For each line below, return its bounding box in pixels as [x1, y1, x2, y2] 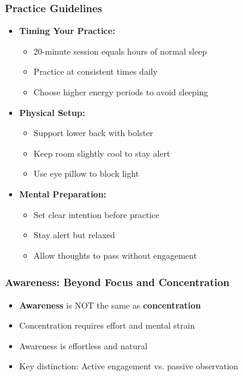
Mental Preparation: [19, 187, 107, 200]
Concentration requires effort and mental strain [19, 319, 195, 332]
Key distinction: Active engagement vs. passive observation [19, 360, 239, 372]
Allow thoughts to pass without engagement [33, 248, 197, 261]
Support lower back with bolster [33, 126, 153, 139]
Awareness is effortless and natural [19, 339, 148, 352]
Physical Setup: [19, 106, 85, 118]
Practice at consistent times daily [33, 65, 158, 78]
